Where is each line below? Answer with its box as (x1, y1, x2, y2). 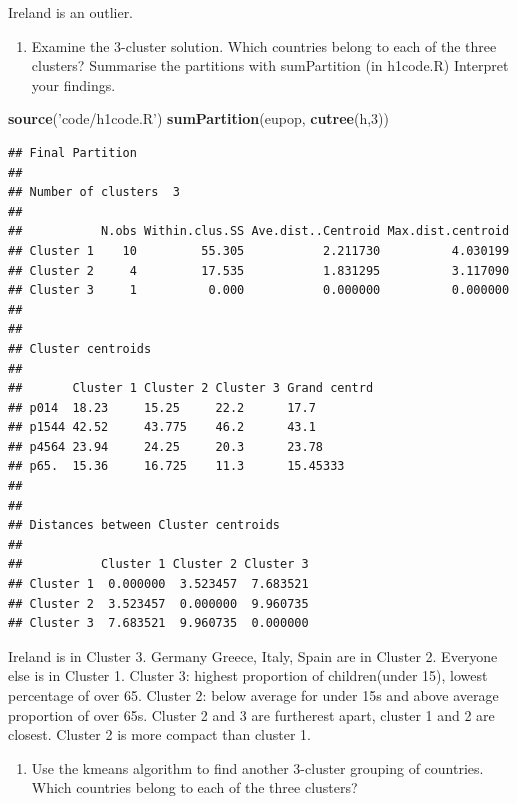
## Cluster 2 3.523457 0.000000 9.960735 (8, 596, 309, 611)
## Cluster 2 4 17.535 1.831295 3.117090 (8, 263, 510, 278)
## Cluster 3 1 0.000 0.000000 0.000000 (8, 283, 510, 298)
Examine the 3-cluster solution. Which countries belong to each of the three (31, 35, 497, 56)
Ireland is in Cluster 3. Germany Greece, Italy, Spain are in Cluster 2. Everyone (8, 645, 498, 666)
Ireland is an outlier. (8, 2, 134, 22)
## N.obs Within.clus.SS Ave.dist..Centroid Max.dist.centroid (8, 224, 510, 239)
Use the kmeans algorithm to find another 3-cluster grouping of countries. (31, 757, 484, 778)
